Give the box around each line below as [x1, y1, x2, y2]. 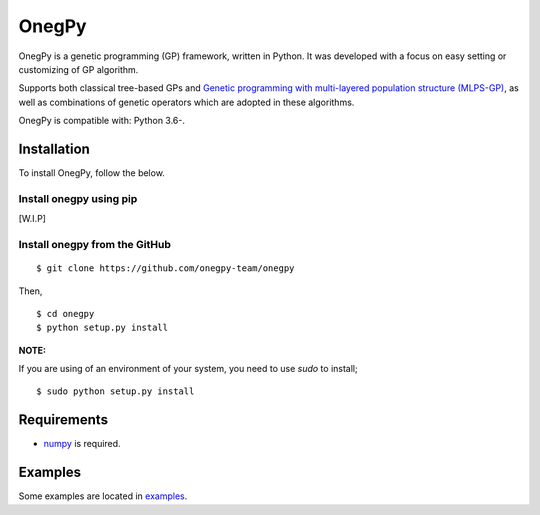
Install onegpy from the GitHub [18, 237, 172, 251]
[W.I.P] [18, 213, 47, 225]
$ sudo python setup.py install [36, 386, 195, 397]
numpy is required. [43, 438, 121, 450]
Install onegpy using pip [18, 191, 138, 205]
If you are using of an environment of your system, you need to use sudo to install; [18, 363, 359, 375]
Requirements [18, 411, 109, 429]
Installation [18, 140, 90, 157]
